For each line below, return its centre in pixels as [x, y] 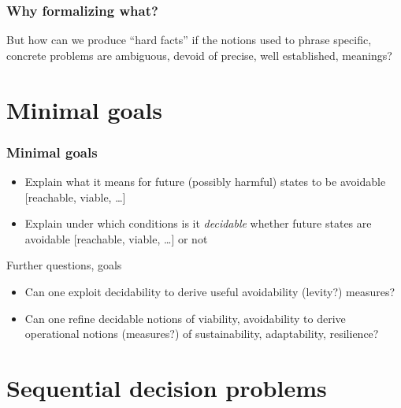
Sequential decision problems [167, 387]
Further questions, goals [64, 265]
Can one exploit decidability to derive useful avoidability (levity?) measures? [210, 291]
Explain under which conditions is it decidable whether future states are [198, 223]
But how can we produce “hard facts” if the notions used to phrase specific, [189, 40]
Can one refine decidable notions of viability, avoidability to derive [185, 318]
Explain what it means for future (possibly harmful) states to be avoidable [205, 181]
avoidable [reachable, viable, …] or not [116, 238]
